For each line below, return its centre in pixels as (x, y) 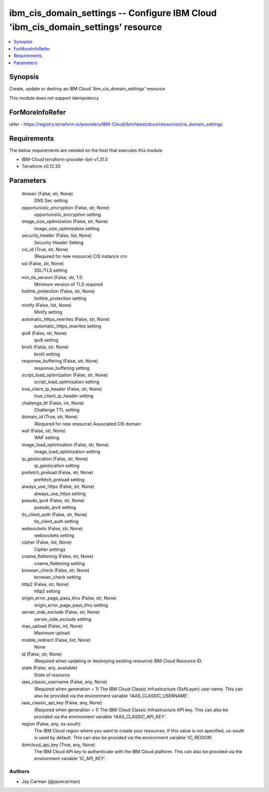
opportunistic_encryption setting (67, 214)
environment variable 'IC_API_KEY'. (70, 759)
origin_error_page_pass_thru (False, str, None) (69, 598)
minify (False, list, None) (47, 305)
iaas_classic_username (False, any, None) (64, 682)
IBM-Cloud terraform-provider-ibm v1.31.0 (65, 159)
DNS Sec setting (51, 201)
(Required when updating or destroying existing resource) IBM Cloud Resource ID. (118, 661)
